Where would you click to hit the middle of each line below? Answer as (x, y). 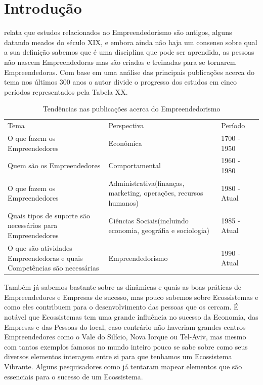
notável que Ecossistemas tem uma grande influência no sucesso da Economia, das (131, 316)
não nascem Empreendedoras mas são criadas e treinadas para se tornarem (120, 62)
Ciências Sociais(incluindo (148, 220)
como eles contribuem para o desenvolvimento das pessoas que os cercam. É (121, 307)
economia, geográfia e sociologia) (159, 230)
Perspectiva (126, 125)
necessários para (33, 225)
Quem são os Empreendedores (54, 165)
